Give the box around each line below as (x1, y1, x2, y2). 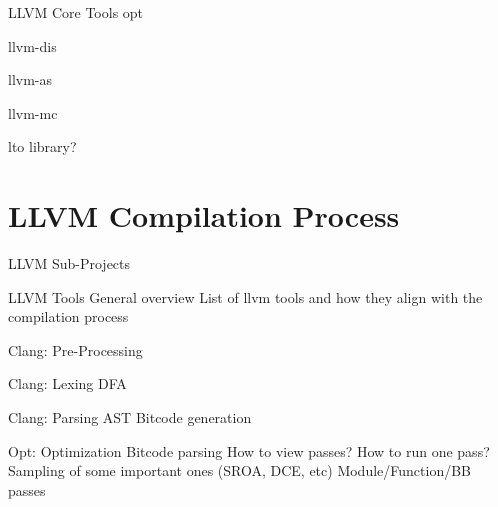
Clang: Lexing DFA (8, 373, 127, 394)
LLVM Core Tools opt (8, 2, 144, 22)
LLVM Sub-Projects (8, 253, 131, 274)
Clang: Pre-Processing (8, 339, 143, 360)
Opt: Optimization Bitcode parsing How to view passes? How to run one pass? (8, 440, 490, 461)
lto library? (8, 136, 77, 157)
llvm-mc (8, 102, 58, 123)
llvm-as (8, 69, 53, 90)
